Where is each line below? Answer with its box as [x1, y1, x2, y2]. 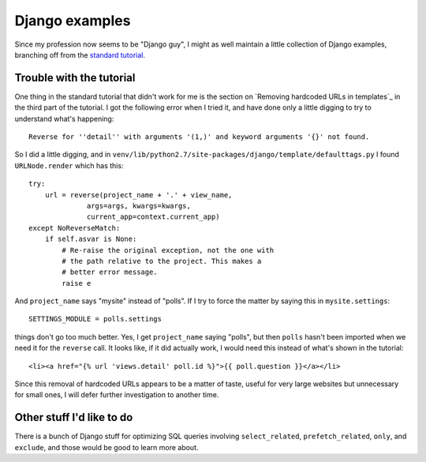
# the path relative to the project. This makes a [62, 257, 262, 265]
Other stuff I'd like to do [14, 411, 133, 424]
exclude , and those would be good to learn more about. [14, 442, 199, 452]
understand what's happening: [14, 114, 114, 123]
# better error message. [62, 268, 158, 276]
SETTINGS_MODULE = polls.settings [28, 314, 162, 324]
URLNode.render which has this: [14, 160, 124, 170]
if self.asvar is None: [44, 235, 137, 244]
